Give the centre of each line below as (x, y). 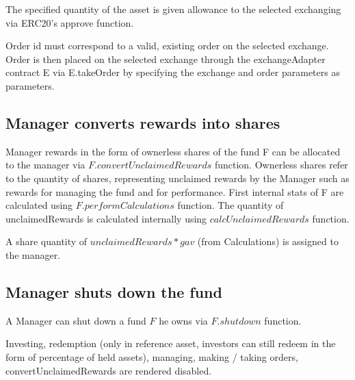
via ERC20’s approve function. (70, 22)
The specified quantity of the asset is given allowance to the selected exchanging (173, 9)
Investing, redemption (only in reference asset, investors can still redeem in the (171, 343)
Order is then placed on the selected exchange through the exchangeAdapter (166, 59)
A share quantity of (47, 241)
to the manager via (45, 165)
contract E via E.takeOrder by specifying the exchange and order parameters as (173, 72)
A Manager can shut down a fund (76, 320)
